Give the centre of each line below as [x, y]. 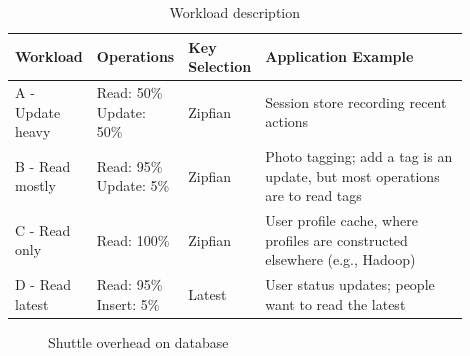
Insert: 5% [128, 303]
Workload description [235, 12]
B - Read [43, 165]
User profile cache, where [341, 220]
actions [287, 121]
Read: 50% [129, 92]
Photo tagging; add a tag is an [359, 156]
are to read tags [313, 195]
